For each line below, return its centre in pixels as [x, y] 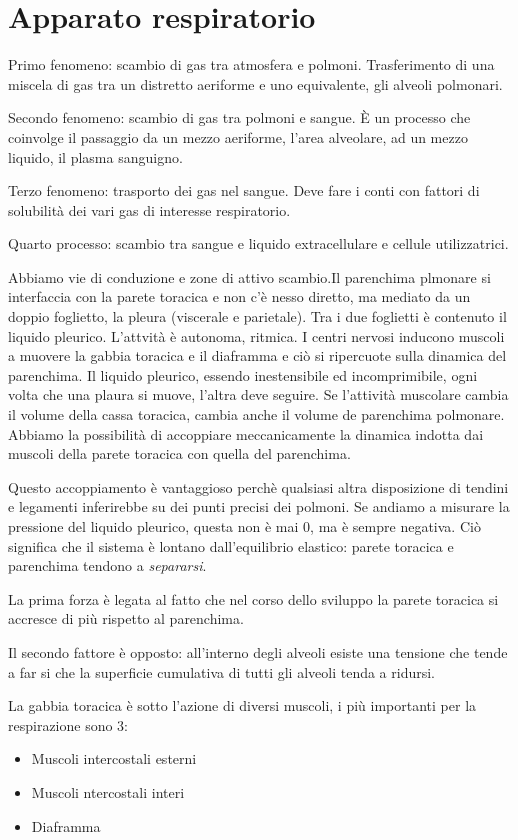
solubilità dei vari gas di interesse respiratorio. [149, 209]
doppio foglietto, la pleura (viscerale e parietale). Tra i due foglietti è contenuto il [257, 316]
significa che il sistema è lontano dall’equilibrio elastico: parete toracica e [231, 545]
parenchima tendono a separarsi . [107, 565]
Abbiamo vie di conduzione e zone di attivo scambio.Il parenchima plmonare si [249, 276]
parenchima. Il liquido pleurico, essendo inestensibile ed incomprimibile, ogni [243, 374]
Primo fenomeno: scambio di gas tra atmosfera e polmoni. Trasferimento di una [251, 64]
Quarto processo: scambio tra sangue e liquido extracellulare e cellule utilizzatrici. [258, 243]
